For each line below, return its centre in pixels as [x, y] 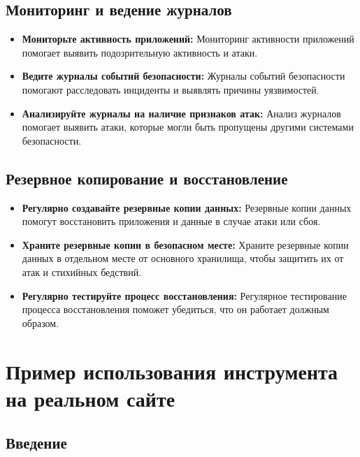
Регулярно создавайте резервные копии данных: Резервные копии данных [187, 207]
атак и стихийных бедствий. [82, 271]
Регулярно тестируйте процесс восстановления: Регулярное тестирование [184, 295]
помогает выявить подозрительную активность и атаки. [140, 52]
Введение [36, 443]
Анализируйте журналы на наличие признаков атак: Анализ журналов [181, 113]
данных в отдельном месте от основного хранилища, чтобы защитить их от [183, 258]
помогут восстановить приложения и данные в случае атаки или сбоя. [171, 221]
